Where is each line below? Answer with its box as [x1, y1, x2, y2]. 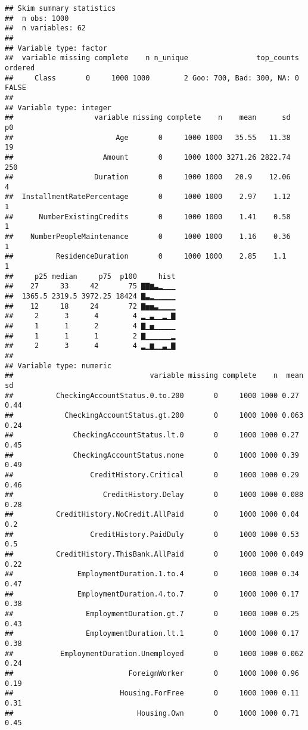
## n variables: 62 [5, 24, 86, 33]
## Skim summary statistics [5, 4, 116, 13]
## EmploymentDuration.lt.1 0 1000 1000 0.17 [5, 629, 299, 638]
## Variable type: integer [5, 103, 111, 112]
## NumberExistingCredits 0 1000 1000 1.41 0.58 [5, 212, 291, 221]
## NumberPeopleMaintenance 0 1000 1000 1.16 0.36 [5, 232, 291, 241]
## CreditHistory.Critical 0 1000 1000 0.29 [5, 470, 299, 479]
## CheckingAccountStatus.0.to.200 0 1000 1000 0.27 [5, 391, 299, 400]
